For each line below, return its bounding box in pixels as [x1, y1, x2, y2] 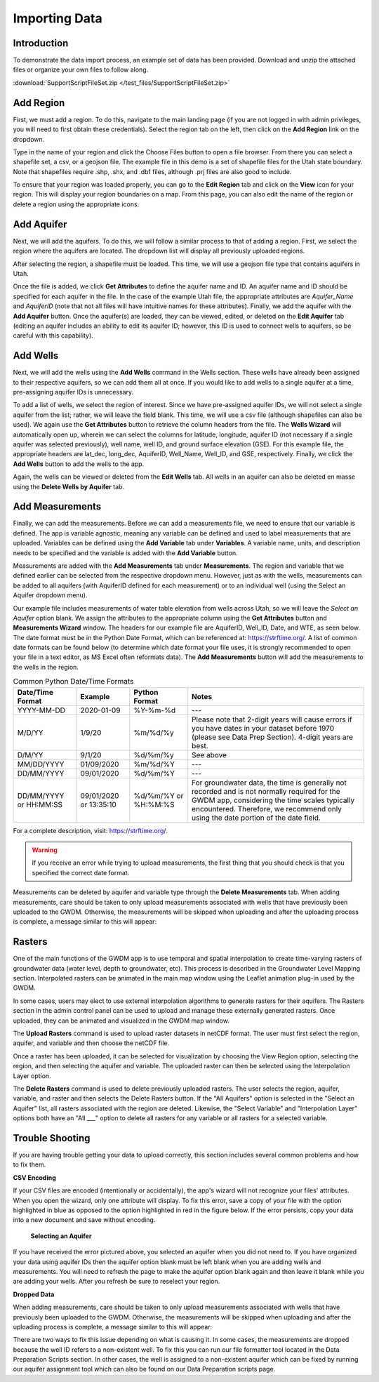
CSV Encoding [13, 1173, 56, 1182]
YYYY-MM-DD [17, 705, 66, 715]
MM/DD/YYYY [17, 759, 65, 769]
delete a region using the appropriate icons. [13, 200, 140, 208]
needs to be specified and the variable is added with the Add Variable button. [13, 548, 238, 557]
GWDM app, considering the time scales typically [192, 795, 355, 805]
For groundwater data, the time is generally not [192, 778, 347, 788]
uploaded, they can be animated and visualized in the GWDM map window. [13, 1016, 230, 1025]
